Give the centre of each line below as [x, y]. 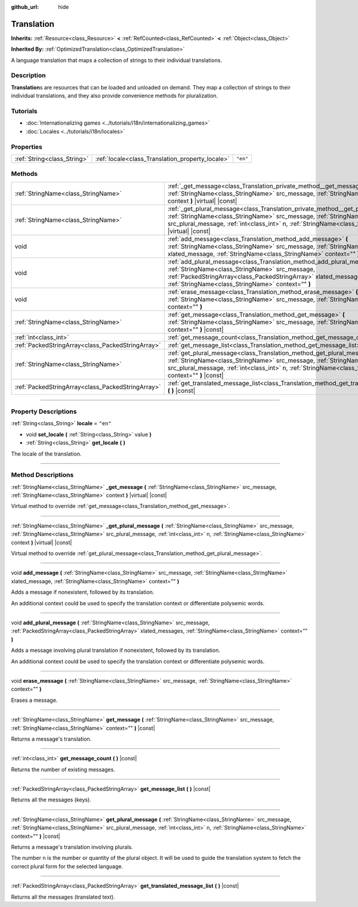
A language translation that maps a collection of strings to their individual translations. [117, 60]
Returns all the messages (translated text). [63, 897]
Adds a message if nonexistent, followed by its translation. [83, 592]
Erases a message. [34, 700]
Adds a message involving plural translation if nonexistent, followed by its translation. [116, 651]
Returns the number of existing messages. [63, 769]
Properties [27, 147]
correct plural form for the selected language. [67, 866]
